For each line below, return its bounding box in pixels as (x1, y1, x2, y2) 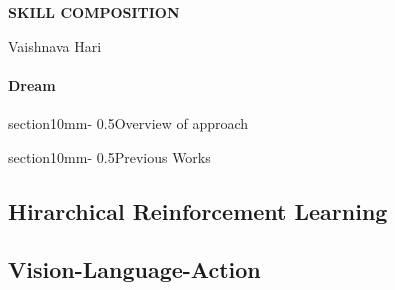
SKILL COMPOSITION (8, 2, 180, 22)
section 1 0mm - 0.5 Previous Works (8, 146, 211, 167)
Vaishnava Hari (8, 35, 102, 56)
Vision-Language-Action (8, 254, 261, 285)
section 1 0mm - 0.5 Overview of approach (8, 112, 249, 133)
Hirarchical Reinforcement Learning (8, 195, 388, 226)
